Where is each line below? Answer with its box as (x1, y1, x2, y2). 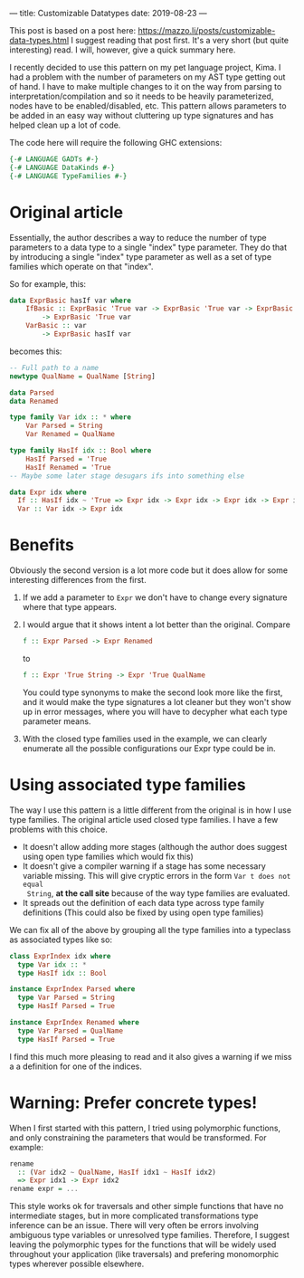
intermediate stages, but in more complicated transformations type (9, 1210, 260, 1221)
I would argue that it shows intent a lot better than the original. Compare (22, 619, 291, 630)
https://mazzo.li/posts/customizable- (138, 25, 276, 35)
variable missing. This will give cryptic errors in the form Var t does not (22, 870, 291, 881)
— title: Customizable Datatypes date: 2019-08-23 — (9, 8, 208, 18)
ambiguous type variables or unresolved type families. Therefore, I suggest (9, 1230, 290, 1241)
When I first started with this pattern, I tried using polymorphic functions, (9, 1122, 281, 1133)
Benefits (9, 535, 75, 556)
